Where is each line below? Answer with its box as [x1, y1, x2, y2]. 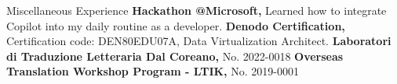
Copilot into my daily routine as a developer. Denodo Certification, [6, 17, 345, 33]
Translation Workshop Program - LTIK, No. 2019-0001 [6, 63, 299, 79]
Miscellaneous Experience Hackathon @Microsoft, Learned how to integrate [6, 2, 387, 18]
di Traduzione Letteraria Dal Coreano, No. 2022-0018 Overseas [6, 47, 344, 64]
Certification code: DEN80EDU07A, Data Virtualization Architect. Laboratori [6, 33, 392, 49]
